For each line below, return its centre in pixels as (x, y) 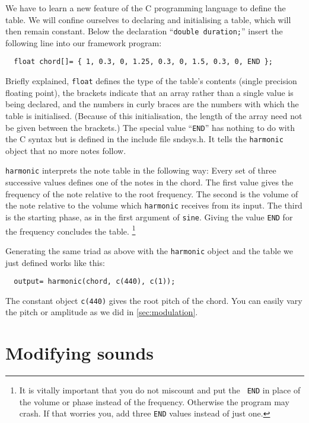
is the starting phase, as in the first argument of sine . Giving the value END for (149, 217)
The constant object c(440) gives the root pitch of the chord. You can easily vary (154, 300)
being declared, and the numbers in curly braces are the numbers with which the (152, 104)
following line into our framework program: (84, 42)
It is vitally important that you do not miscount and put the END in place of (160, 390)
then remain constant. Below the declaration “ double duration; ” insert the (144, 31)
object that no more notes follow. (66, 150)
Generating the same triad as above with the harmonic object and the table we (149, 250)
